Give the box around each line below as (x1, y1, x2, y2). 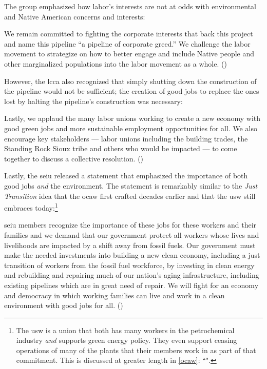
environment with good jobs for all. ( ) (4, 300, 123, 311)
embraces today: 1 (4, 201, 58, 213)
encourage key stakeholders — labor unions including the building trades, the (4, 133, 248, 143)
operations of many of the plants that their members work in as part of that (16, 344, 256, 355)
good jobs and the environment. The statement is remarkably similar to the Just (4, 180, 258, 191)
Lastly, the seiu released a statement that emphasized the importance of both (4, 170, 248, 181)
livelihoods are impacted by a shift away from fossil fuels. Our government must (4, 239, 256, 250)
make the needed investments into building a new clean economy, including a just (4, 250, 260, 260)
